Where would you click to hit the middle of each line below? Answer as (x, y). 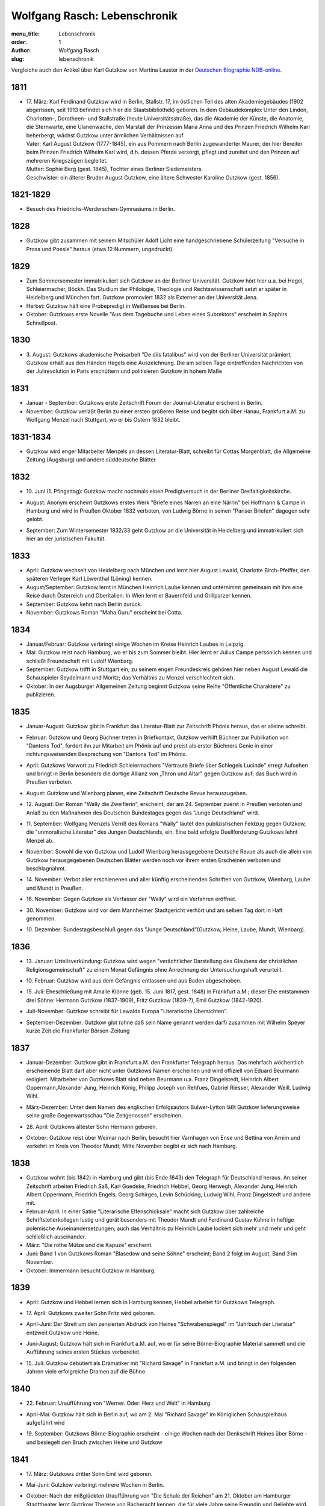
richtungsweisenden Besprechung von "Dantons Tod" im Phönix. (107, 754)
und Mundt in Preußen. (55, 888)
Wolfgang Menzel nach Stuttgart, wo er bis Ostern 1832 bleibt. (103, 419)
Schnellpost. (42, 323)
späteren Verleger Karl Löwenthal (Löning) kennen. (89, 579)
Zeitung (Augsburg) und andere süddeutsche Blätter (91, 460)
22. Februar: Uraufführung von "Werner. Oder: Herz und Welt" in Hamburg (118, 1403)
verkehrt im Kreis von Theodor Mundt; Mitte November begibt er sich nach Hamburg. (132, 1146)
